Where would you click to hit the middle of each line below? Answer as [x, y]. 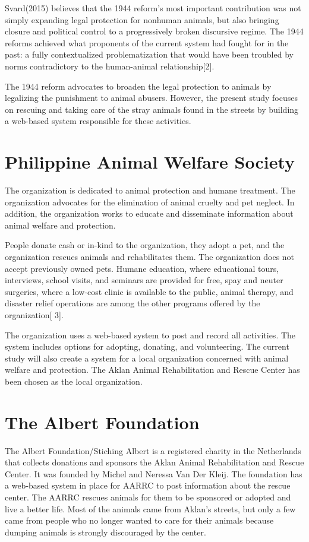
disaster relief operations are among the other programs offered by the [133, 303]
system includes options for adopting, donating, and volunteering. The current [147, 346]
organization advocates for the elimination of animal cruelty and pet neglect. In [150, 202]
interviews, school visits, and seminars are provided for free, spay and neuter [144, 280]
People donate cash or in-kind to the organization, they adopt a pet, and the [145, 245]
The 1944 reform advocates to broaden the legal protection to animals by [138, 86]
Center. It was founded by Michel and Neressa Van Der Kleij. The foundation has [154, 473]
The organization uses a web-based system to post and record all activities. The [150, 335]
